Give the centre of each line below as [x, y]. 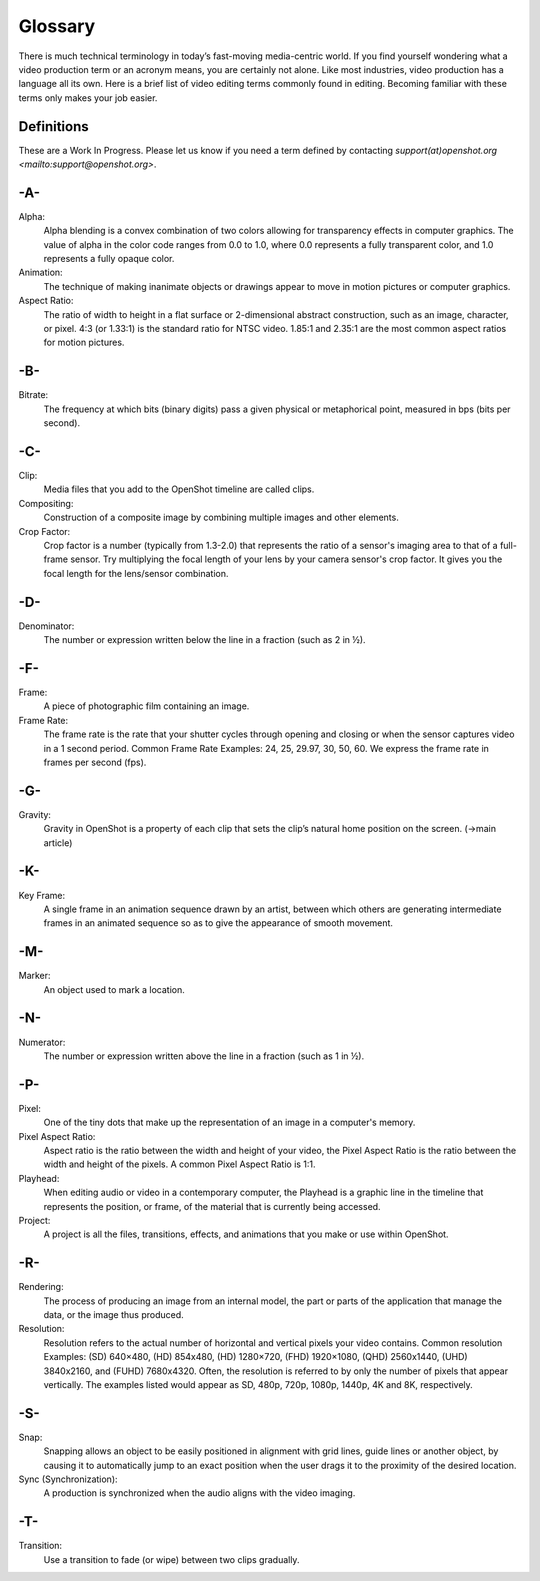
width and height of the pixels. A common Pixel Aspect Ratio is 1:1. [179, 1164]
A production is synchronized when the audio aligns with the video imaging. [199, 1493]
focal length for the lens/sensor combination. [136, 573]
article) [58, 842]
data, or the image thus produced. [113, 1314]
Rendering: [41, 1287]
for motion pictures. [84, 342]
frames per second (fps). [95, 762]
